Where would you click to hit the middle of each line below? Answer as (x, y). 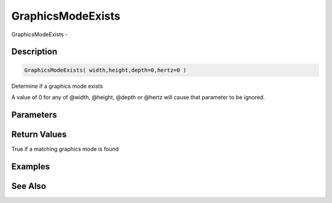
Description (34, 52)
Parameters (34, 114)
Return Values (39, 134)
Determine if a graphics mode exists (57, 86)
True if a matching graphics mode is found (65, 149)
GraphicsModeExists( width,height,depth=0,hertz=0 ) (105, 70)
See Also (29, 186)
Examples (31, 167)
